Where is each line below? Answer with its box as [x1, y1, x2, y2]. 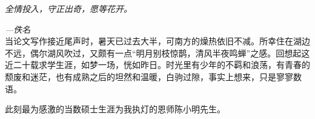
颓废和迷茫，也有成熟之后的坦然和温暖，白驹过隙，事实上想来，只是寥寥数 [5, 70, 302, 83]
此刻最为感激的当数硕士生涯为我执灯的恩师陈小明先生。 [5, 103, 225, 115]
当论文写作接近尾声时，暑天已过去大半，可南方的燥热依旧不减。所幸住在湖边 [5, 35, 310, 47]
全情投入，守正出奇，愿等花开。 [5, 2, 132, 15]
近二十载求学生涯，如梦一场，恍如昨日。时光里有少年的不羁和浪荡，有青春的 [5, 58, 310, 71]
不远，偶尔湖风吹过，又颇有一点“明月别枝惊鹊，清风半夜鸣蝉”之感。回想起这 [5, 46, 310, 59]
